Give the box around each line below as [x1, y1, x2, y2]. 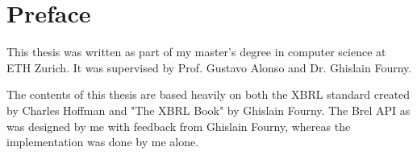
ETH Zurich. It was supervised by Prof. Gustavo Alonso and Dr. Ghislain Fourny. [6, 59, 412, 75]
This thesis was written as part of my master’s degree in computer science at [6, 43, 386, 60]
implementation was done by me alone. [6, 133, 199, 150]
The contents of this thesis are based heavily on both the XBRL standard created [6, 86, 411, 103]
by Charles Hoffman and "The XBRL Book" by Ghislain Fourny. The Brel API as [6, 101, 411, 118]
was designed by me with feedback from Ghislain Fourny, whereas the [6, 117, 351, 134]
